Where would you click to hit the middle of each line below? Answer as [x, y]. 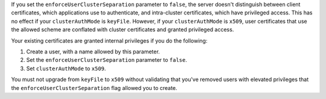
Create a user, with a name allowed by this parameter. [93, 52]
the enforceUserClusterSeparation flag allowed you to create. [94, 88]
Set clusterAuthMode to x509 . [66, 68]
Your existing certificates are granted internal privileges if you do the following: [109, 40]
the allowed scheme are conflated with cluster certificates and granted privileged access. [123, 29]
